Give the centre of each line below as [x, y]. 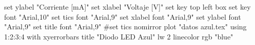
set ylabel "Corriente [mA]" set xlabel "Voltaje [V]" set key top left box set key [128, 7]
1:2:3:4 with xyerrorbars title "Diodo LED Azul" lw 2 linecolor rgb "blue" [119, 36]
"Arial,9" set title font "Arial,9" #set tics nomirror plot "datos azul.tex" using [125, 27]
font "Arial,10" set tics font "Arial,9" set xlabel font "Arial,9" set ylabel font [123, 16]
